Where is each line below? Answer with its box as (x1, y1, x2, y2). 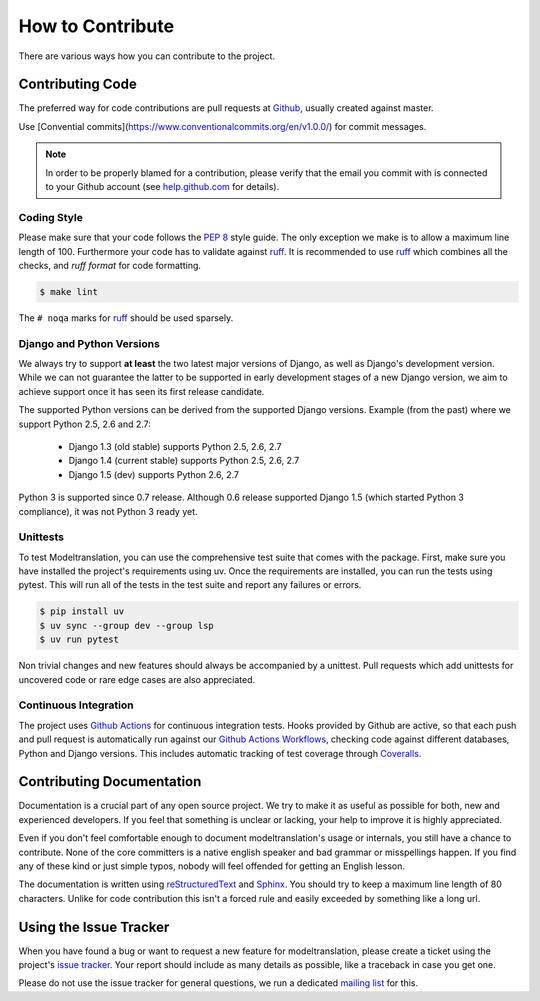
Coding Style (18, 210, 84, 224)
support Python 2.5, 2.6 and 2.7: (18, 418, 152, 430)
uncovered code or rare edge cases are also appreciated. (18, 673, 256, 685)
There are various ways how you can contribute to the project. (18, 50, 275, 62)
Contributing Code (18, 76, 137, 93)
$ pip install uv (39, 606, 125, 617)
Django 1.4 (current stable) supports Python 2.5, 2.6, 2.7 (68, 455, 300, 467)
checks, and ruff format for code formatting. (18, 259, 202, 271)
